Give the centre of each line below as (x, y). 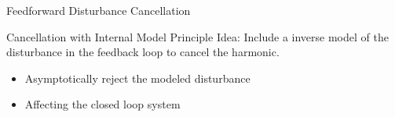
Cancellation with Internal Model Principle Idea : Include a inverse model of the (197, 36)
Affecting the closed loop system (102, 104)
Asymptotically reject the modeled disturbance (137, 78)
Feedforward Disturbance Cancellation (99, 10)
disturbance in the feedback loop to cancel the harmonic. (143, 52)
